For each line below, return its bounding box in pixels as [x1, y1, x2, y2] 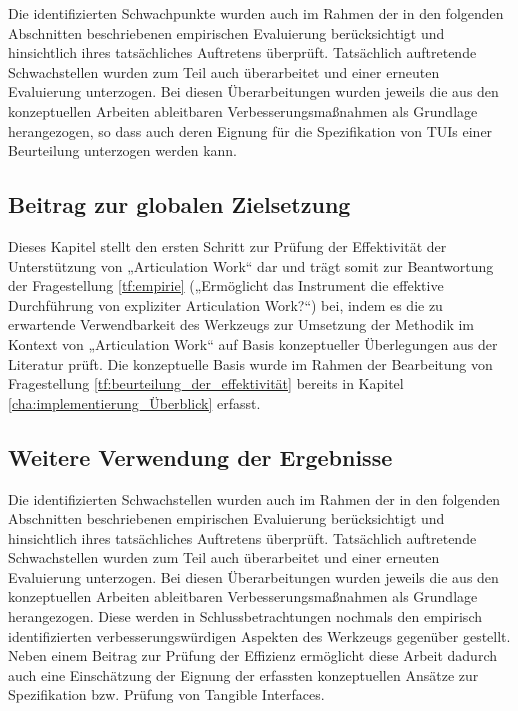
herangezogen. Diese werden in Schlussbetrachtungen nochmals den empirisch [8, 606, 482, 627]
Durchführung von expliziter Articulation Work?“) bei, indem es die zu [8, 294, 443, 315]
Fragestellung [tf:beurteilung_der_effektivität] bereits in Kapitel [8, 373, 404, 394]
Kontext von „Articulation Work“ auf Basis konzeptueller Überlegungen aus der [8, 333, 498, 354]
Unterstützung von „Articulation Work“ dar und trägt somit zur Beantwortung [8, 255, 494, 276]
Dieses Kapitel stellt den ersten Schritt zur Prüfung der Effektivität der [8, 235, 447, 256]
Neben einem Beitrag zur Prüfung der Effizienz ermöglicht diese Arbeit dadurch [8, 645, 497, 666]
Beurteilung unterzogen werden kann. [8, 140, 237, 161]
